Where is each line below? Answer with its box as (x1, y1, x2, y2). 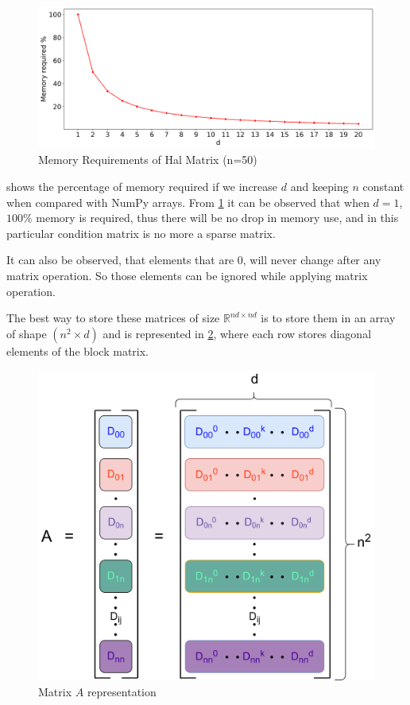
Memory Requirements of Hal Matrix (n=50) (38, 151, 257, 168)
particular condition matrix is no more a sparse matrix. (6, 224, 276, 241)
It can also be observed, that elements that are (6, 251, 234, 268)
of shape (6, 325, 47, 341)
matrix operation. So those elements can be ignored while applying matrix (6, 267, 368, 284)
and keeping (290, 178, 349, 195)
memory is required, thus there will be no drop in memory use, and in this (36, 209, 399, 226)
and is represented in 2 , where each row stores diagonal (102, 325, 372, 341)
